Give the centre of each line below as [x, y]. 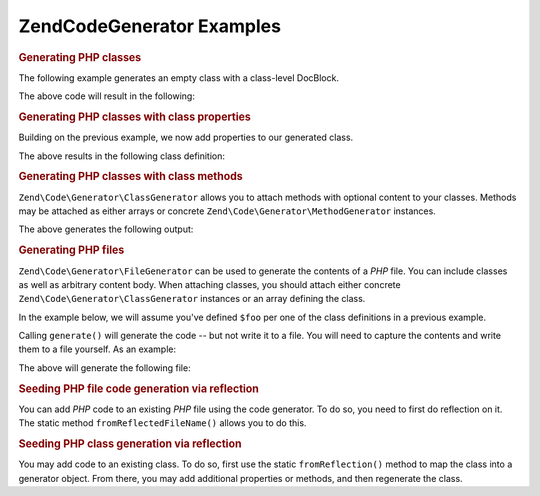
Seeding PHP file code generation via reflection [139, 388]
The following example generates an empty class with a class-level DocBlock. [179, 77]
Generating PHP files [71, 250]
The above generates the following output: [106, 229]
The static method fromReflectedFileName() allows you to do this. [162, 423]
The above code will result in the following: [106, 96]
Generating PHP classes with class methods [131, 177]
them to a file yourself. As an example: [97, 349]
